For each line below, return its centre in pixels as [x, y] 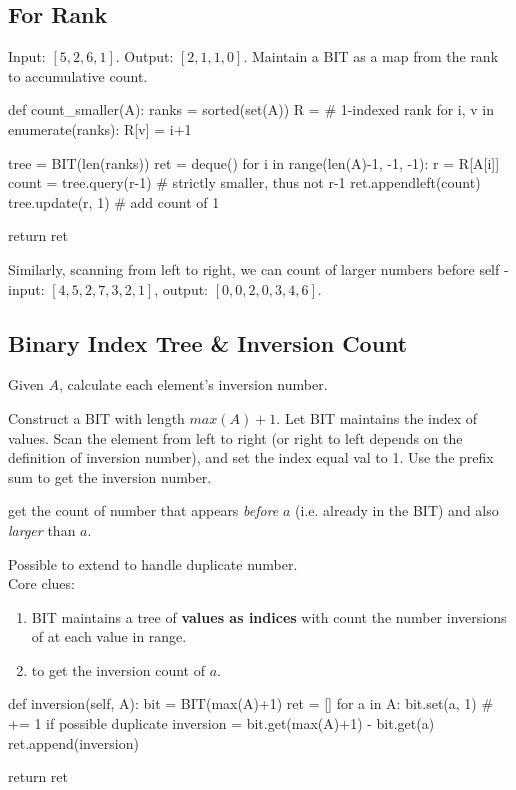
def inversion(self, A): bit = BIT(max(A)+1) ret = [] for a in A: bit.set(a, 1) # [251, 703]
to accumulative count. [78, 75]
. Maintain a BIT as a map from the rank [371, 56]
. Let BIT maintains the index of [377, 417]
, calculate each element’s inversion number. [193, 384]
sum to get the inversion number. [110, 476]
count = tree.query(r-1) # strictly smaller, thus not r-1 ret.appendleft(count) [244, 182]
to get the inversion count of [118, 669]
